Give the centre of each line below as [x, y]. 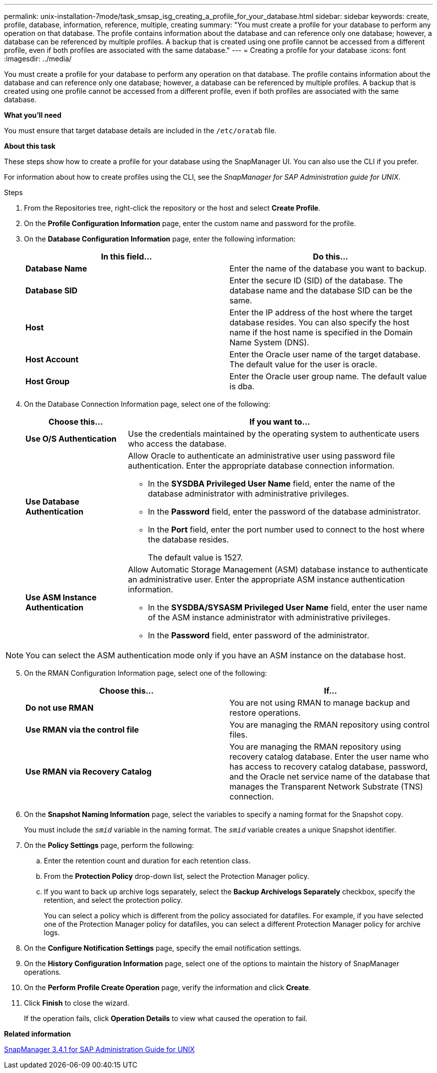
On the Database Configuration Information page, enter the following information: [160, 239]
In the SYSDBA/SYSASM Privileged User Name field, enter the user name [288, 607]
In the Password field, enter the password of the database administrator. [284, 512]
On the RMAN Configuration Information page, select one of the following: [146, 673]
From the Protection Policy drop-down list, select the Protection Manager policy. [177, 876]
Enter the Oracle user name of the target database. [325, 354]
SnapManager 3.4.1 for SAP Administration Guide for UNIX [100, 1049]
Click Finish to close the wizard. [77, 1003]
